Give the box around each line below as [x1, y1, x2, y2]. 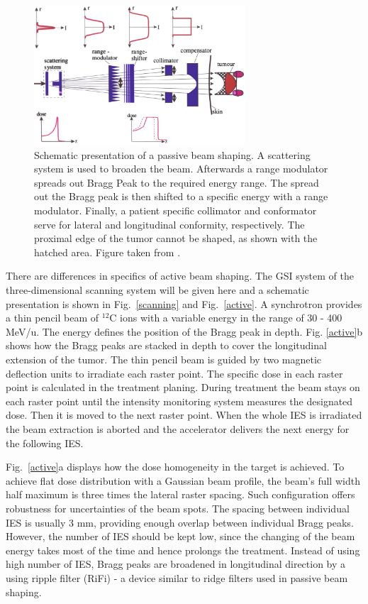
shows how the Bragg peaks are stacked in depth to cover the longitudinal [6, 338, 327, 353]
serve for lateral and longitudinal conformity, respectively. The [34, 216, 305, 231]
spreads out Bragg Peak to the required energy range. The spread [34, 175, 319, 190]
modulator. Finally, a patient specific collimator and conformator [34, 203, 317, 218]
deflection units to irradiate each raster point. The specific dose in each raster [6, 366, 343, 380]
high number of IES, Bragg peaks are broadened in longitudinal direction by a [6, 556, 346, 571]
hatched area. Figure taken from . [34, 244, 181, 259]
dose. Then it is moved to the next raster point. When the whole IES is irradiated [6, 407, 362, 422]
